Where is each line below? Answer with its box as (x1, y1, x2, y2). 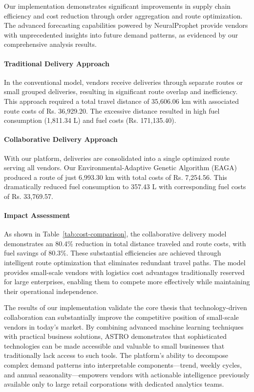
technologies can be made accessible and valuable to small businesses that (4, 340, 225, 351)
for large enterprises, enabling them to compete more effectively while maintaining (4, 276, 250, 287)
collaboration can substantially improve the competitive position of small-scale (4, 312, 239, 322)
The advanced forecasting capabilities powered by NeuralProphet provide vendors (4, 20, 248, 30)
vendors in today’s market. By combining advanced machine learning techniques (4, 321, 244, 332)
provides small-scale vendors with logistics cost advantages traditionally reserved (4, 267, 245, 277)
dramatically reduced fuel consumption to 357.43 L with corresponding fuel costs (4, 181, 246, 192)
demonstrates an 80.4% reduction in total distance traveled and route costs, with (4, 238, 246, 248)
